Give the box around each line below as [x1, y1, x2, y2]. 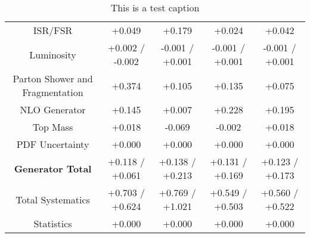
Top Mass [32, 120, 73, 134]
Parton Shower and [13, 72, 93, 85]
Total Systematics [15, 192, 90, 206]
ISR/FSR [33, 23, 73, 37]
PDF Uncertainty [16, 137, 89, 151]
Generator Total [14, 161, 92, 175]
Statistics [33, 217, 72, 230]
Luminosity [29, 47, 76, 61]
